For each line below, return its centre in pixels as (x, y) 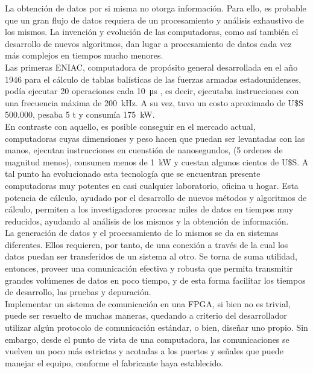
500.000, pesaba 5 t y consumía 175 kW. (80, 114)
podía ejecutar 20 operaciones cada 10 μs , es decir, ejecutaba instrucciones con (152, 91)
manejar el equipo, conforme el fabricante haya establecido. (114, 362)
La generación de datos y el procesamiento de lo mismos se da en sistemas (142, 233)
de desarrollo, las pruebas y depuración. (78, 292)
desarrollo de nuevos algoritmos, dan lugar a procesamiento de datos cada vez (148, 43)
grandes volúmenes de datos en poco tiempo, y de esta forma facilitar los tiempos (155, 280)
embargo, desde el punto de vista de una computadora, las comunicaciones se (147, 339)
